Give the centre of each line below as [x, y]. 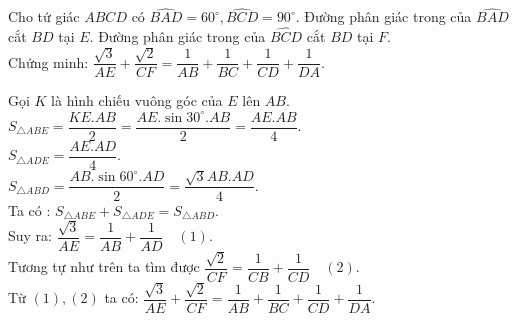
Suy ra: [30, 235]
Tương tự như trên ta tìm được [104, 266]
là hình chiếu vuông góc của [137, 100]
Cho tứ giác [44, 16]
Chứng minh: [48, 61]
